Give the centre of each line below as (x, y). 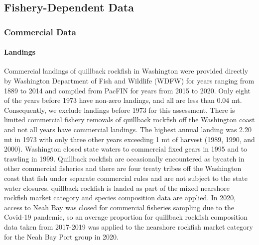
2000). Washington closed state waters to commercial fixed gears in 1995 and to (126, 149)
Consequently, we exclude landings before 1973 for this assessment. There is (120, 110)
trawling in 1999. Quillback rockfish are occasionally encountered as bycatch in (124, 158)
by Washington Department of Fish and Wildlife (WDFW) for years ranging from (129, 81)
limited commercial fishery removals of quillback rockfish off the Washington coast (129, 120)
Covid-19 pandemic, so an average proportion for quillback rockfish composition (126, 217)
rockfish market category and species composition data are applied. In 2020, (120, 198)
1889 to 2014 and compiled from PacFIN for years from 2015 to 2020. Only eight (127, 90)
